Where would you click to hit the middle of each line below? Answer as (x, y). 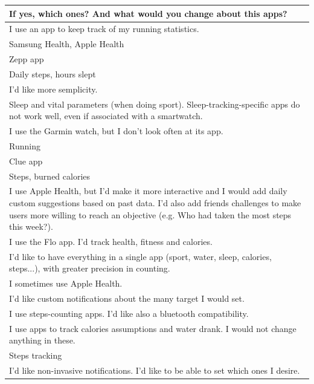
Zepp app (27, 59)
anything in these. (42, 340)
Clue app (26, 161)
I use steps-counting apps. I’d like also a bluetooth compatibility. (129, 313)
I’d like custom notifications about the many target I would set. (127, 298)
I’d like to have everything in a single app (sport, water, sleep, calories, (140, 256)
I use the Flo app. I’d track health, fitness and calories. (111, 241)
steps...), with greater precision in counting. (90, 268)
